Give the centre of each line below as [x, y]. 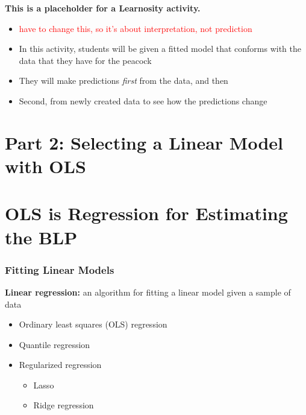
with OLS [45, 166]
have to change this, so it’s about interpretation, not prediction [136, 28]
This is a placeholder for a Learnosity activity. [103, 8]
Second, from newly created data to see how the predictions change [143, 100]
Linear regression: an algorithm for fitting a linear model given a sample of [148, 292]
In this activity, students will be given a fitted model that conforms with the [160, 49]
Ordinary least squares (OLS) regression [93, 324]
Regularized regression [60, 365]
